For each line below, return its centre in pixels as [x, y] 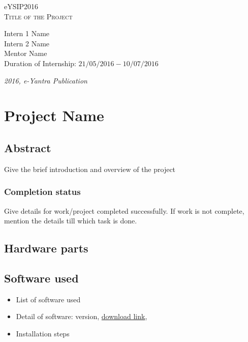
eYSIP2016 [21, 6]
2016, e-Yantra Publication [46, 80]
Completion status [42, 192]
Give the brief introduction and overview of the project [90, 169]
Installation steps [43, 333]
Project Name [54, 115]
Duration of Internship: [40, 63]
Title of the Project [38, 16]
